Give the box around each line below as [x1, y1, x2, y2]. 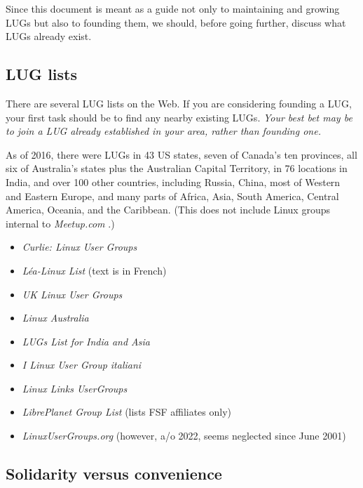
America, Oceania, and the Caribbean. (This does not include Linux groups [6, 202, 330, 217]
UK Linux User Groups [22, 286, 123, 301]
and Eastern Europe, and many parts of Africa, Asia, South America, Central [6, 188, 339, 203]
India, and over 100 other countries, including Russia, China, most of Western [6, 174, 341, 189]
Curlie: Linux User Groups [22, 239, 137, 254]
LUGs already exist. [6, 29, 92, 44]
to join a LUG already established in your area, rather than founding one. [6, 124, 321, 138]
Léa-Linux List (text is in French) [22, 263, 167, 277]
